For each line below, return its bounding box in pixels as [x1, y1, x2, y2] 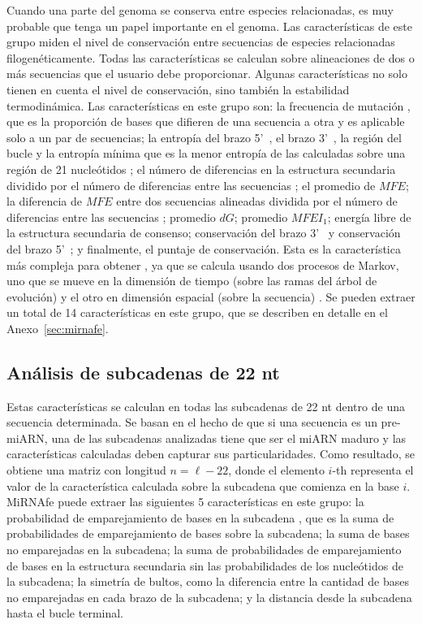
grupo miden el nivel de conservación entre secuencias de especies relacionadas [6, 33, 395, 50]
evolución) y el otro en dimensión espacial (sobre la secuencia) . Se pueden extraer [6, 288, 416, 305]
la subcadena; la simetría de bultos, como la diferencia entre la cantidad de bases [6, 573, 409, 590]
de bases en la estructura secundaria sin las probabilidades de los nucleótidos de [6, 557, 403, 574]
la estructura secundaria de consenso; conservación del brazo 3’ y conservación [6, 224, 401, 241]
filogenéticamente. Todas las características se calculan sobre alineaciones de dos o [6, 49, 415, 66]
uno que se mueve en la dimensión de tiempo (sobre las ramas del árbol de [6, 272, 377, 289]
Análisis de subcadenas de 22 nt [6, 359, 280, 384]
